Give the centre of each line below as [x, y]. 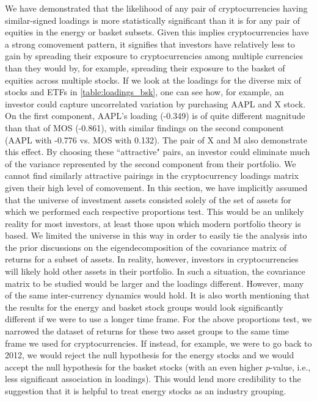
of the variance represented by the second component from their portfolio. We [151, 163]
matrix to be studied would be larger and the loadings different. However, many [155, 283]
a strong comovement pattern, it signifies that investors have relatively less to [150, 44]
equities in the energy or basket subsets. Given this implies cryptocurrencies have [157, 32]
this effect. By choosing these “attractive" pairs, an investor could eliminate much [158, 152]
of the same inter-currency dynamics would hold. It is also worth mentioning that [158, 295]
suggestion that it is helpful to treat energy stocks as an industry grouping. [146, 391]
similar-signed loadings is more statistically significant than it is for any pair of [153, 20]
